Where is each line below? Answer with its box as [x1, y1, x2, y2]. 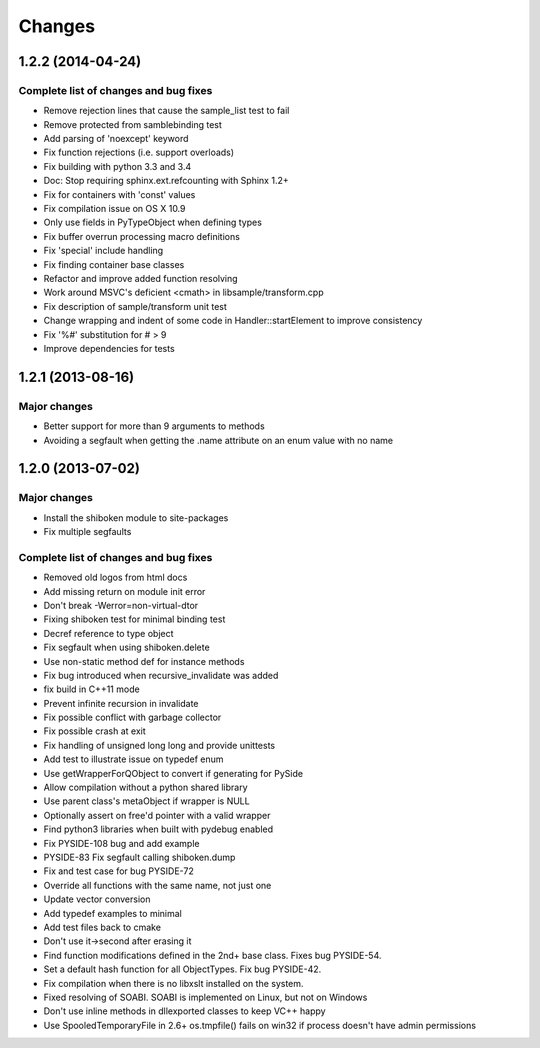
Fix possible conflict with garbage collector [43, 711, 222, 724]
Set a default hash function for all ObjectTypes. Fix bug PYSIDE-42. [43, 963, 322, 975]
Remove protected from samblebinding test [43, 118, 222, 130]
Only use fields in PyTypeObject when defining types [43, 216, 262, 229]
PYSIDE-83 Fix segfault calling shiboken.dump [43, 851, 236, 863]
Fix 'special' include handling [43, 245, 164, 257]
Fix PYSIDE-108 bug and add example [43, 837, 200, 849]
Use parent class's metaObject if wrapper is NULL [43, 795, 250, 807]
